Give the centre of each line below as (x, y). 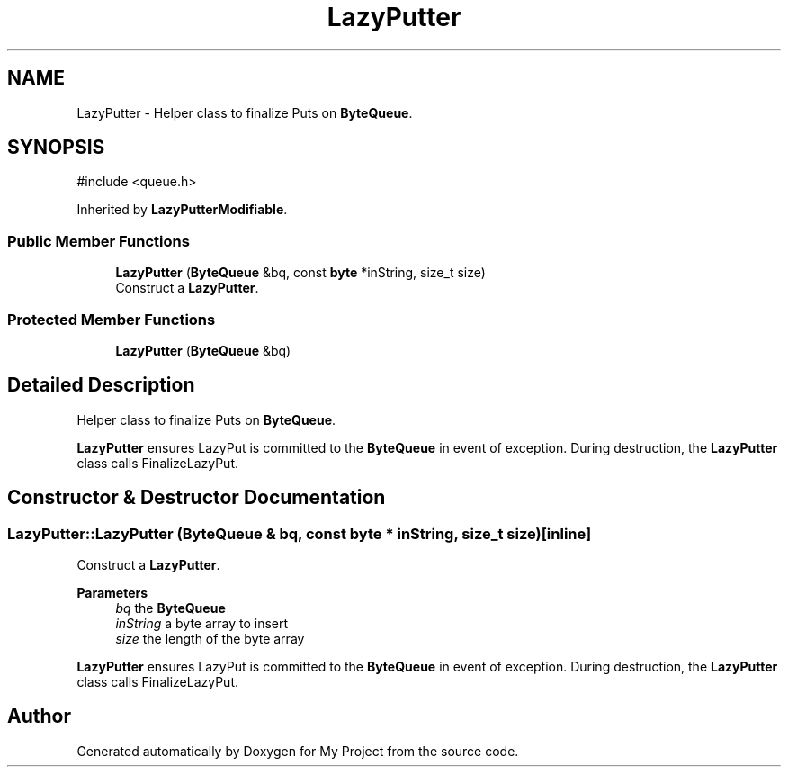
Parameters (112, 593)
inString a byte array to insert (202, 623)
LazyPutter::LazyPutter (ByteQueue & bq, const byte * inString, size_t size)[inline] (300, 533)
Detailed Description (101, 385)
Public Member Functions (98, 241)
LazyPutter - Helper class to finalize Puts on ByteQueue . (245, 112)
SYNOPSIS (56, 148)
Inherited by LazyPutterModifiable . (182, 210)
